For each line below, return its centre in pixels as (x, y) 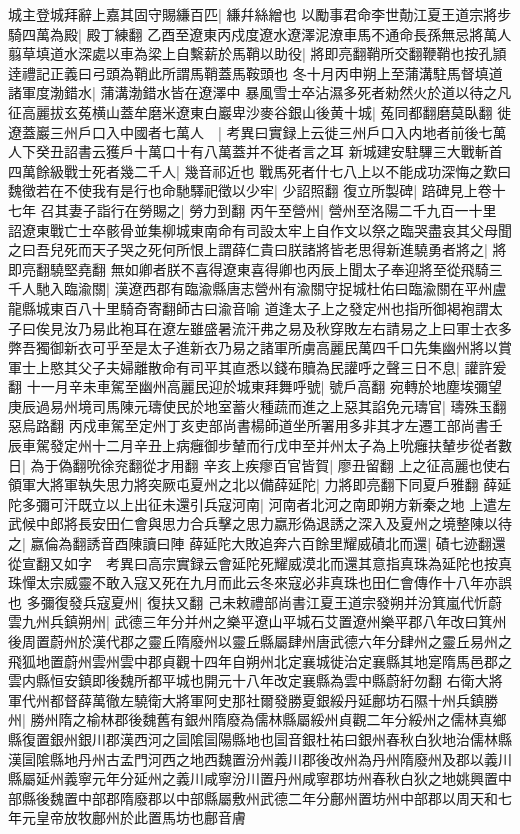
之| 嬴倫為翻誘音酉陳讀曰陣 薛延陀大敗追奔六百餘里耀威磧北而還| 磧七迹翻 (250, 543)
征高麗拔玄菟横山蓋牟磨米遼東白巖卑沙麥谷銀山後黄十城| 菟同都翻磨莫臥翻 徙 (260, 111)
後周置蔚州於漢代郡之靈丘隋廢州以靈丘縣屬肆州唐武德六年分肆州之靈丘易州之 (260, 641)
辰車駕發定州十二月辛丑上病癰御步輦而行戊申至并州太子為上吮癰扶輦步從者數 (260, 445)
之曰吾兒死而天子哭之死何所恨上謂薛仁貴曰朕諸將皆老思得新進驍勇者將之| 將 (257, 249)
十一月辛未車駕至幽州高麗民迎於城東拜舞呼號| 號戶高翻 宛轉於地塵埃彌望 (264, 386)
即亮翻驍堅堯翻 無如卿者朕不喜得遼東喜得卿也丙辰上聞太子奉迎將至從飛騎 (248, 268)
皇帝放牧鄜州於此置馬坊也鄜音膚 (140, 817)
